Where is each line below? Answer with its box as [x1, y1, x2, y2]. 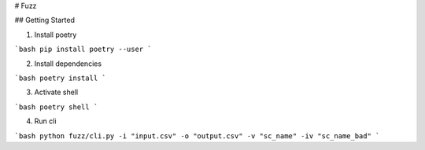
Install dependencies [34, 59, 102, 68]
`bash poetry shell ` [14, 102, 98, 112]
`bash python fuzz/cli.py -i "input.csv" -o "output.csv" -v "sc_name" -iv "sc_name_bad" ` [14, 131, 380, 141]
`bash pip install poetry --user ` [14, 45, 153, 54]
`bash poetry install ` [14, 73, 106, 82]
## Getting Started [14, 16, 75, 25]
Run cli [34, 116, 57, 126]
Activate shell [34, 87, 79, 97]
